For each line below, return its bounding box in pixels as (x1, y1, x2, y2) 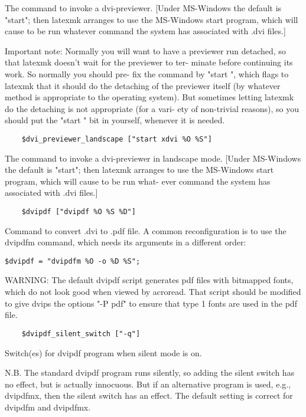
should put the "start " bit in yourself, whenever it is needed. (5, 114, 225, 126)
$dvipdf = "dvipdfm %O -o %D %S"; (5, 257, 141, 265)
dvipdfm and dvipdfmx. (5, 400, 91, 413)
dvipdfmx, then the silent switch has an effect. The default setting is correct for (5, 389, 293, 402)
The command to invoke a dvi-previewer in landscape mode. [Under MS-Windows (5, 152, 301, 164)
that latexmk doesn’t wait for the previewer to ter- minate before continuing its (5, 56, 293, 68)
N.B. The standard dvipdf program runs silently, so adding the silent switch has (5, 366, 295, 379)
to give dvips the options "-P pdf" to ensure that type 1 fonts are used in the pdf (5, 297, 297, 309)
